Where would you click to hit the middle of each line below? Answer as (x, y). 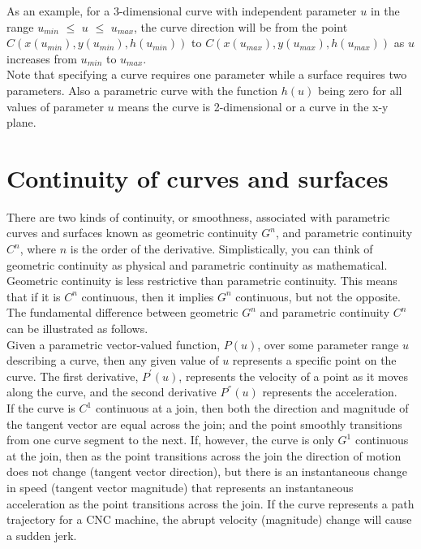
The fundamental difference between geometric (122, 312)
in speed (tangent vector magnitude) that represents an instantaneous (180, 487)
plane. (21, 122)
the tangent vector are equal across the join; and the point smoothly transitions (204, 424)
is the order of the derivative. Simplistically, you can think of (221, 249)
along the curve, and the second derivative (112, 392)
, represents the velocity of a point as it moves (294, 376)
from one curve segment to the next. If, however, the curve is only (170, 440)
